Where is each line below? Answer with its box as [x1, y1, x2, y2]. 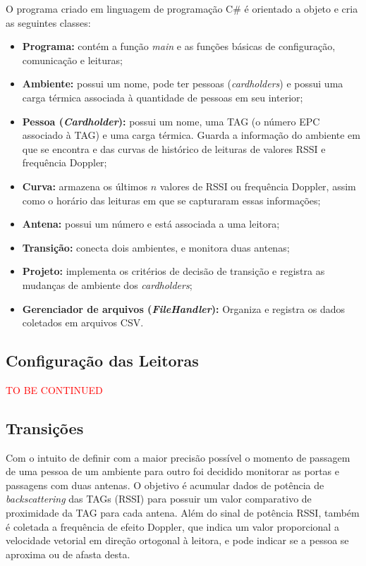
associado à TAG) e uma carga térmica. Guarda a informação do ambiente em [22, 128, 360, 142]
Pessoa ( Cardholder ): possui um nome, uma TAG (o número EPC [22, 113, 320, 128]
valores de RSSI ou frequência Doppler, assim [159, 178, 356, 193]
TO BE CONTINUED [6, 382, 103, 397]
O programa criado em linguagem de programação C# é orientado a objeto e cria [6, 1, 358, 16]
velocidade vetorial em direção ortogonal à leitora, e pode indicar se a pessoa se [6, 533, 349, 548]
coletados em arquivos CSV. [22, 315, 144, 330]
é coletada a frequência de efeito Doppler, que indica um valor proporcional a [6, 519, 339, 534]
